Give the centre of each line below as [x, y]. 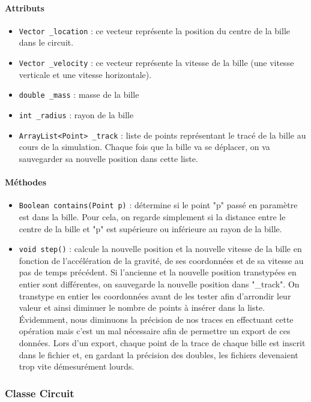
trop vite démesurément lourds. [77, 366]
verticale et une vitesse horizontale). [85, 74]
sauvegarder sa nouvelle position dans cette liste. [108, 158]
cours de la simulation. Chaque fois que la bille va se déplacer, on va [144, 147]
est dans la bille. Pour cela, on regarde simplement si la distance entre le [152, 216]
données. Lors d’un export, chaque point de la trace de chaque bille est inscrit [162, 342]
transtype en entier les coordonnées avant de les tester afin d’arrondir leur [155, 295]
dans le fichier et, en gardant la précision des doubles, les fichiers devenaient [159, 354]
